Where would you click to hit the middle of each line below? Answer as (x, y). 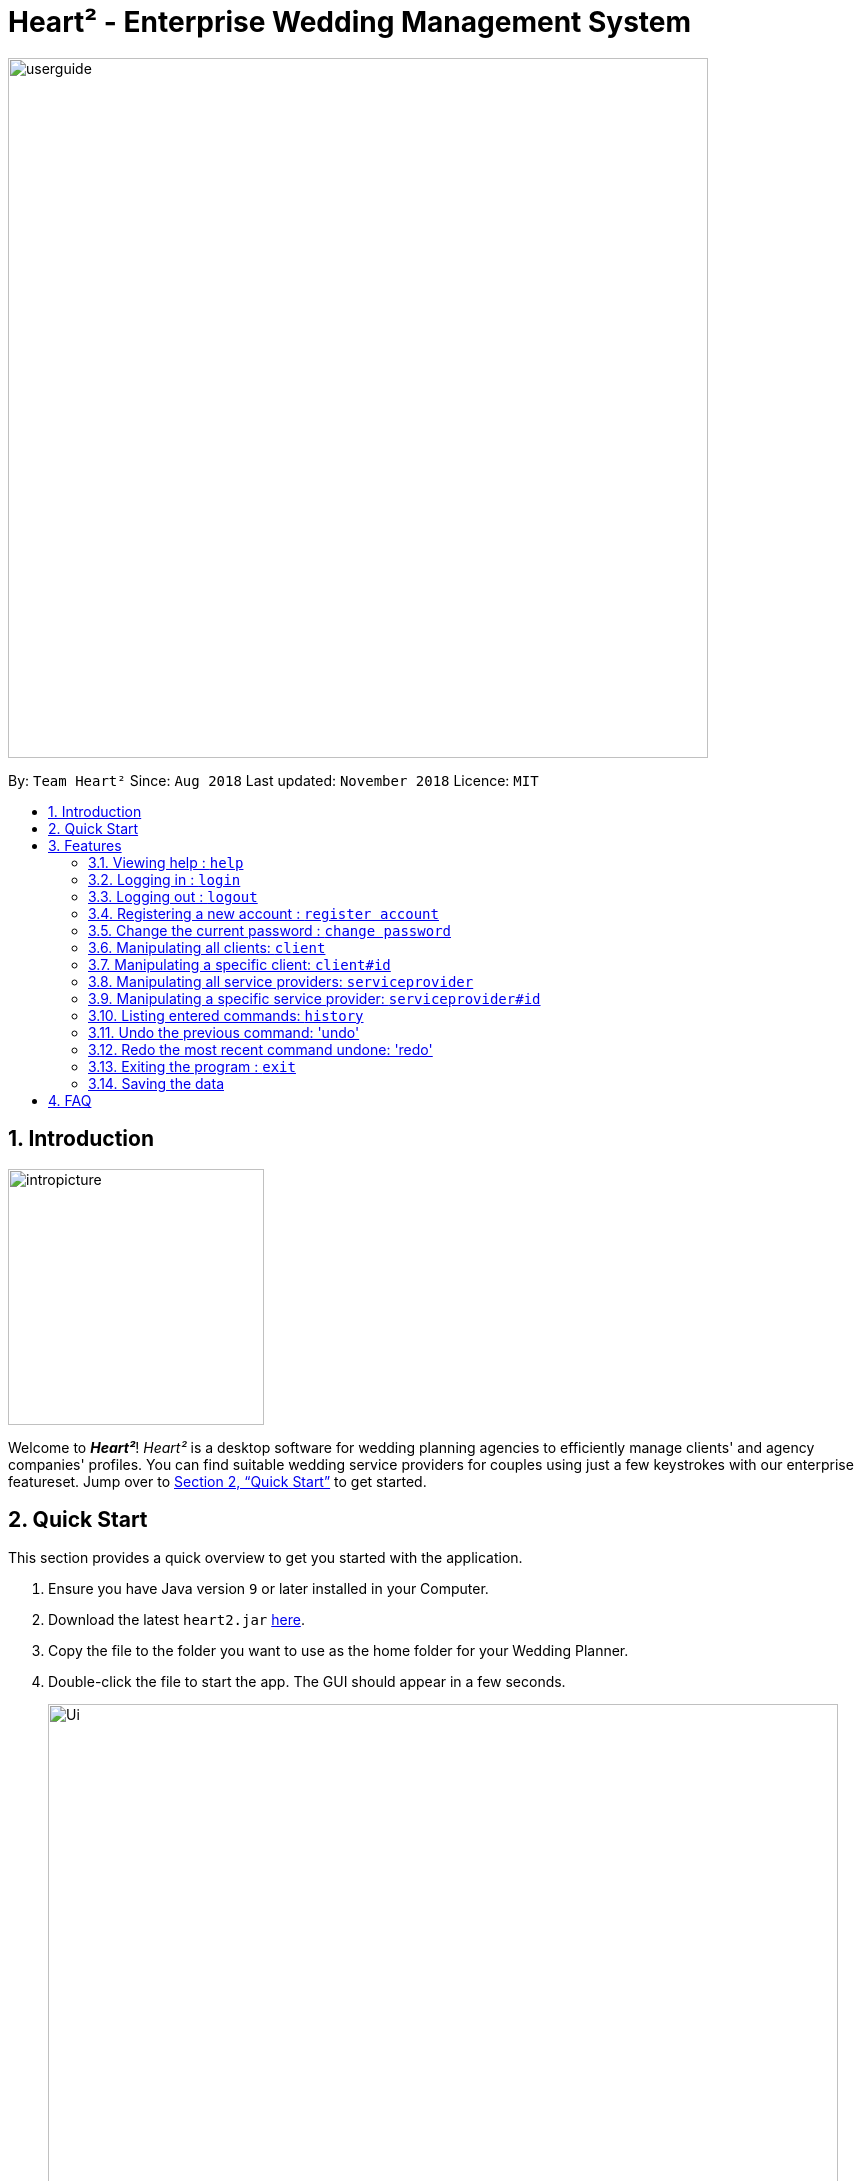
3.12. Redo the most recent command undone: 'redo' (260, 1049)
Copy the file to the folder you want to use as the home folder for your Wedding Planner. (338, 1651)
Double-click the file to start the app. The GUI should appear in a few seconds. (307, 1682)
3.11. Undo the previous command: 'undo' (224, 1032)
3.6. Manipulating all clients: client (207, 947)
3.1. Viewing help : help (166, 862)
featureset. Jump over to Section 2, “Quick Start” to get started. (217, 1481)
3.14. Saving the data (156, 1083)
